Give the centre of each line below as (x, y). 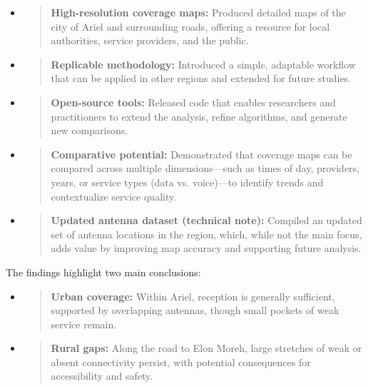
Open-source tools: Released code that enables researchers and (193, 102)
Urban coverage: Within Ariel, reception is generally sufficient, (193, 296)
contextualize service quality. (114, 196)
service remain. (84, 324)
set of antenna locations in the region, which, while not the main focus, (206, 234)
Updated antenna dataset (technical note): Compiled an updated (206, 220)
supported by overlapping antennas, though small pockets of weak (195, 310)
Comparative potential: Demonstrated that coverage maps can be (201, 154)
